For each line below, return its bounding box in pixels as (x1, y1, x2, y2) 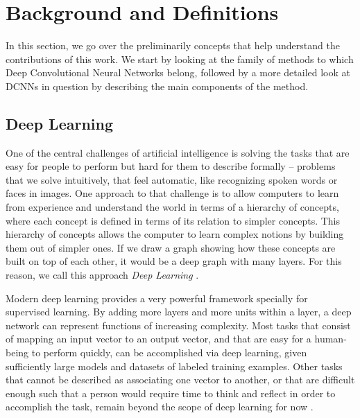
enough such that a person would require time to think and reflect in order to (6, 385, 336, 400)
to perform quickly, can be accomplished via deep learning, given (31, 345, 307, 360)
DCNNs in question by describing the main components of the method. (6, 78, 309, 93)
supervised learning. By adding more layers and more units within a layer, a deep (6, 304, 352, 319)
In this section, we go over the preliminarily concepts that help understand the (6, 38, 340, 53)
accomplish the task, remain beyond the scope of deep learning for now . (6, 399, 314, 414)
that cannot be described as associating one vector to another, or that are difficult (6, 372, 355, 387)
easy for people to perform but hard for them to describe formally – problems (6, 159, 336, 173)
